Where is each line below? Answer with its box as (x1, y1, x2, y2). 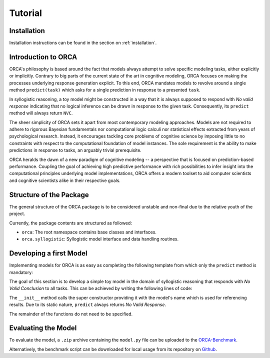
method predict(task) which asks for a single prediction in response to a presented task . (9, 87, 200, 93)
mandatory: (9, 269, 33, 275)
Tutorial (9, 7, 42, 18)
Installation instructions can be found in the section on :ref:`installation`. (9, 40, 157, 46)
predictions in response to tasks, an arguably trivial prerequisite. (9, 147, 142, 153)
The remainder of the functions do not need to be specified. (9, 310, 133, 317)
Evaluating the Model (9, 324, 77, 332)
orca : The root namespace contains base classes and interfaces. (21, 229, 157, 235)
